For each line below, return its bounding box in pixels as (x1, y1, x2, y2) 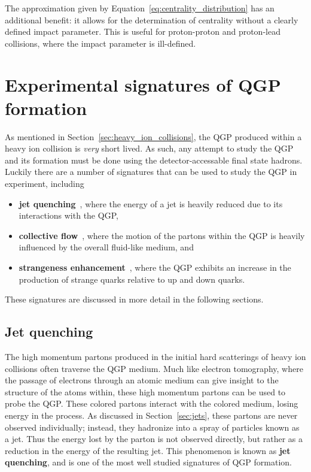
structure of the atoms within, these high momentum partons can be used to (5, 385, 286, 398)
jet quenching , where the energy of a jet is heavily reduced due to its (19, 197, 283, 210)
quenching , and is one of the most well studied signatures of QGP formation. (5, 456, 292, 468)
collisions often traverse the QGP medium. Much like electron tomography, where (5, 362, 303, 374)
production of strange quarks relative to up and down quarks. (19, 273, 245, 285)
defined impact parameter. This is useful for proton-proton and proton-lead (5, 25, 280, 38)
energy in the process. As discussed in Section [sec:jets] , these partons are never (5, 409, 298, 421)
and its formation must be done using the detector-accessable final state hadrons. (5, 153, 303, 166)
